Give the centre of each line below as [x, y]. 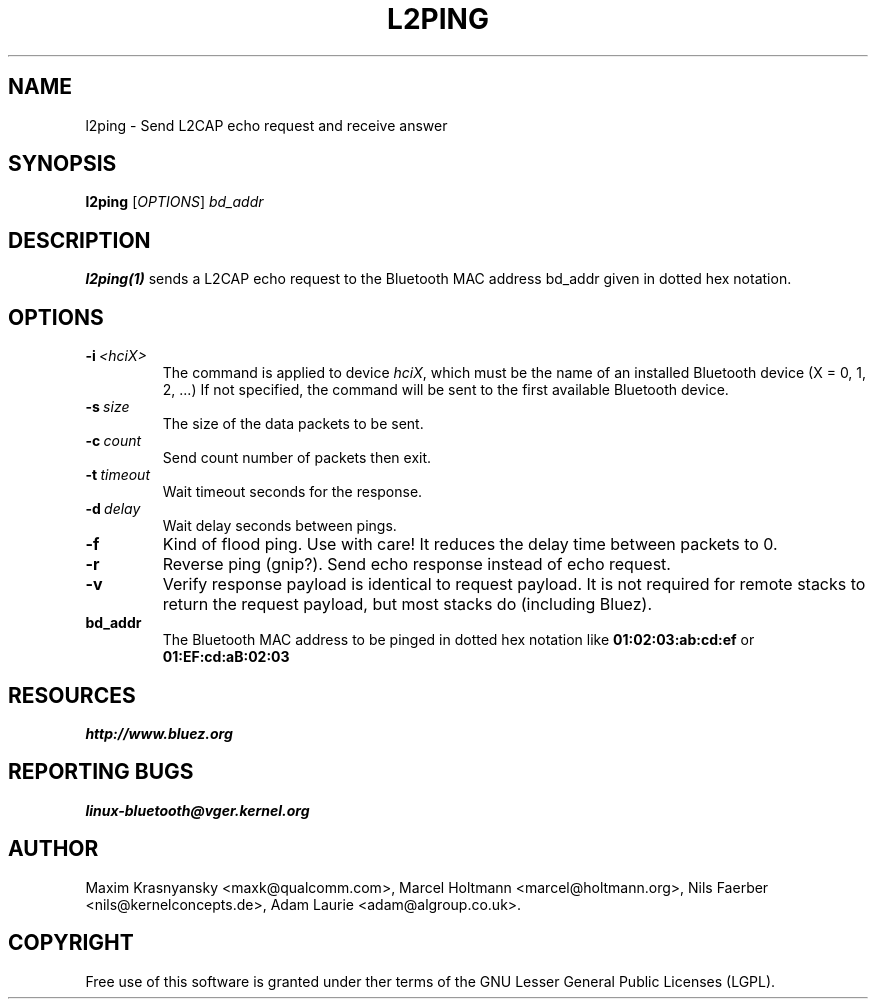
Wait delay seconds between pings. [279, 526]
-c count [113, 441]
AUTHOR [53, 849]
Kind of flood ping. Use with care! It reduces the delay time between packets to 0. [470, 544]
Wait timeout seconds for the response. [292, 492]
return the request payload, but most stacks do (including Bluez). [407, 604]
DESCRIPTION [79, 240]
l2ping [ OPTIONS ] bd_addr [174, 202]
